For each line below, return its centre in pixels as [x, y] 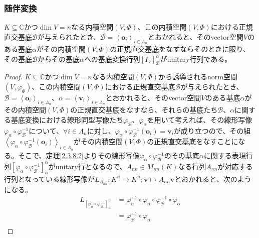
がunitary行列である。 [196, 58]
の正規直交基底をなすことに [193, 141]
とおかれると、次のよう [213, 178]
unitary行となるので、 [91, 166]
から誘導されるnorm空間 [198, 77]
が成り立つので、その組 [212, 130]
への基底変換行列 [112, 58]
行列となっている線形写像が [49, 178]
